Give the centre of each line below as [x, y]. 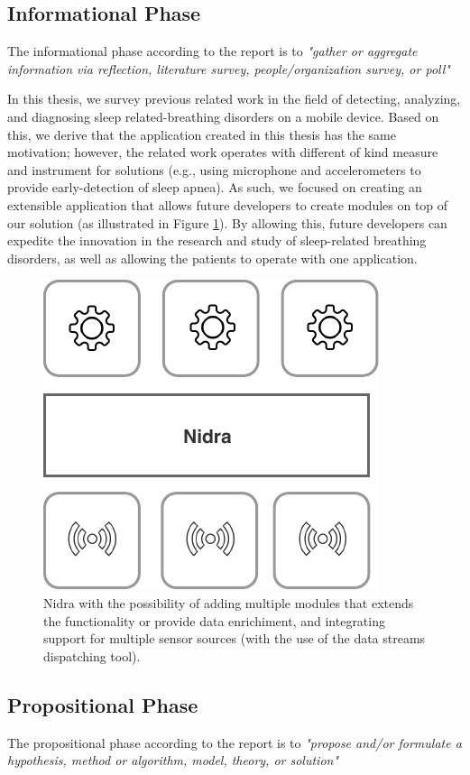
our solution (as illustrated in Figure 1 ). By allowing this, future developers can [227, 222]
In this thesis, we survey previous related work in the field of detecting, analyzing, [234, 99]
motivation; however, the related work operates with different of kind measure [223, 152]
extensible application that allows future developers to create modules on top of [228, 204]
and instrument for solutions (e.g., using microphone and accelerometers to [214, 169]
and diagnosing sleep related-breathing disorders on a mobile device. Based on [223, 116]
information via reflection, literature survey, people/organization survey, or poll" [229, 68]
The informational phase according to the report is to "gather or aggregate [212, 51]
